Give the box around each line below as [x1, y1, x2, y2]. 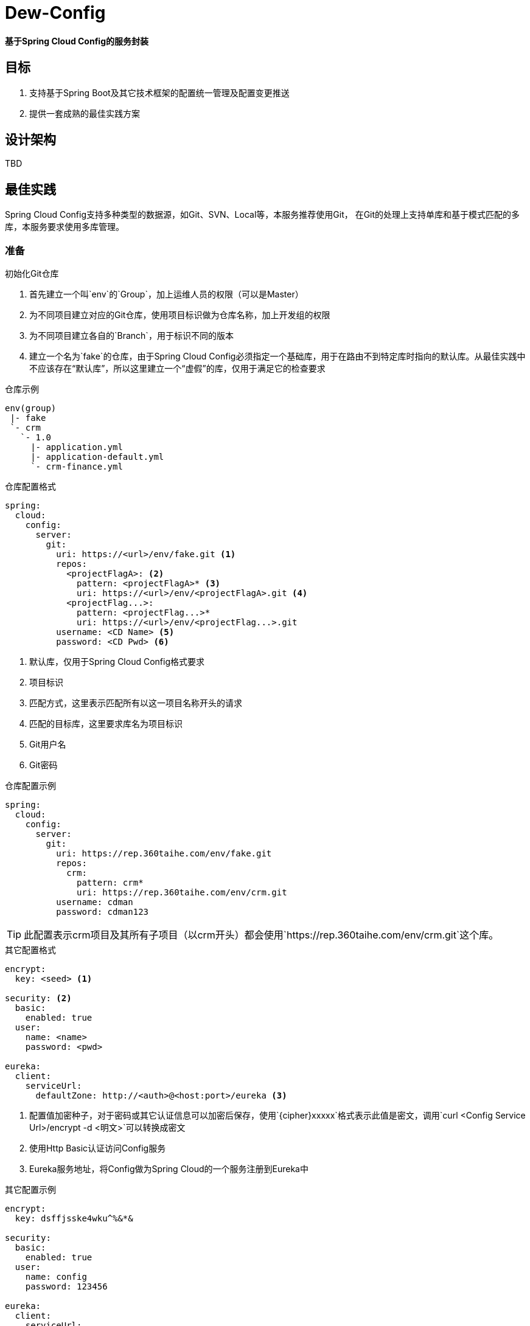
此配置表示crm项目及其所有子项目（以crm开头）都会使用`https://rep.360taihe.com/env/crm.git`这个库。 [24, 929, 499, 942]
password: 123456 [25, 1282, 108, 1292]
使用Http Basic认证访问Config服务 [29, 1143, 166, 1154]
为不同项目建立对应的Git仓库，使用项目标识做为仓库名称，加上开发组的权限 [29, 310, 330, 321]
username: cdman [56, 897, 133, 908]
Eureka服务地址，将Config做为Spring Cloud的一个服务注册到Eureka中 [29, 1164, 309, 1175]
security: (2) [5, 993, 72, 1004]
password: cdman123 [56, 907, 149, 917]
